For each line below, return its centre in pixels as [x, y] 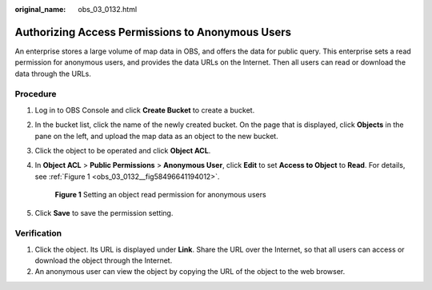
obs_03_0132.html [108, 9]
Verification [38, 233]
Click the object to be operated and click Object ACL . [123, 151]
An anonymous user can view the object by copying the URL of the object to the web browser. [190, 272]
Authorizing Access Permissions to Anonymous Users [153, 32]
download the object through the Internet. [104, 260]
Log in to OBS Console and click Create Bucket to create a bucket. [145, 110]
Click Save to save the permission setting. [104, 213]
